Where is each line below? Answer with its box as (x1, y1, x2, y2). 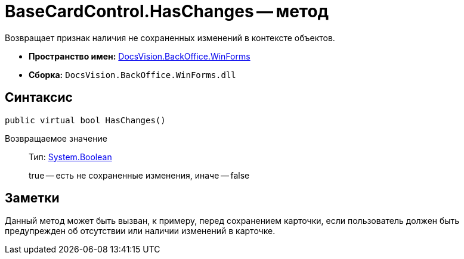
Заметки (5, 191, 60, 206)
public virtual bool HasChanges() (5, 115, 166, 125)
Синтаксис (5, 90, 73, 105)
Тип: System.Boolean (29, 151, 112, 162)
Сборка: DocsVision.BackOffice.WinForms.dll (29, 69, 236, 80)
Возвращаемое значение (5, 133, 107, 143)
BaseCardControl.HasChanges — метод (5, 1, 329, 21)
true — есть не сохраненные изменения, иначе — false (29, 170, 250, 180)
